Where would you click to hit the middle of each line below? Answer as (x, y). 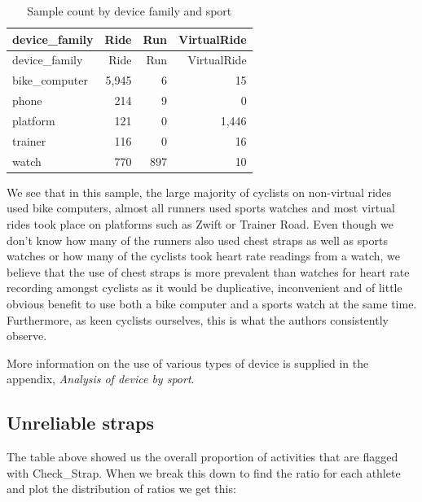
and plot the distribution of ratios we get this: (121, 489)
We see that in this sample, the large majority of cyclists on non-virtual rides (199, 192)
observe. (27, 336)
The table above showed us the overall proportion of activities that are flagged (202, 457)
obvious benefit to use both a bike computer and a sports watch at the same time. (212, 303)
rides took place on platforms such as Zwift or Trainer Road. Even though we (200, 223)
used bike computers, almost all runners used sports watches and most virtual (201, 208)
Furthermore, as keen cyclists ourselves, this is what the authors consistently (198, 319)
